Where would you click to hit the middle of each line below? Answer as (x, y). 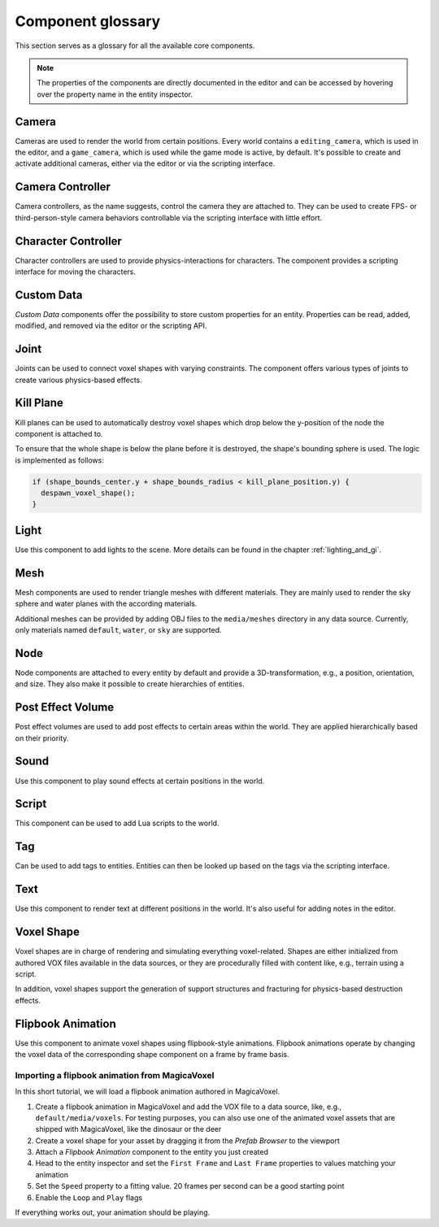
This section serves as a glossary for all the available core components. (135, 46)
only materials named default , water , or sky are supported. (118, 630)
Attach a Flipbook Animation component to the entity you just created (152, 1152)
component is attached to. (59, 433)
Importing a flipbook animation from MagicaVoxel (115, 1075)
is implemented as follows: (60, 460)
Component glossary (88, 21)
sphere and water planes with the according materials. (106, 604)
